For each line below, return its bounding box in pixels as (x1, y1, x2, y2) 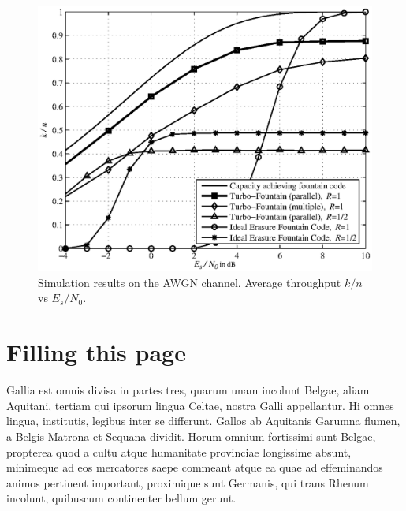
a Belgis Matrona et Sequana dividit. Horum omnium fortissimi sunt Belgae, (6, 427, 376, 444)
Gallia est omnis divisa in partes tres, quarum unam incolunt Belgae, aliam (6, 382, 370, 398)
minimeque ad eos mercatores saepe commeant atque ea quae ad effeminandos (6, 459, 383, 476)
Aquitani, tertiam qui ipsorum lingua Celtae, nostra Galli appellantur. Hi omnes (6, 397, 394, 413)
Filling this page (6, 336, 186, 368)
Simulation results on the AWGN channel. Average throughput (38, 274, 341, 290)
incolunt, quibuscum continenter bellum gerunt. (6, 490, 237, 506)
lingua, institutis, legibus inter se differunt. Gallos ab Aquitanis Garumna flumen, (6, 412, 400, 429)
